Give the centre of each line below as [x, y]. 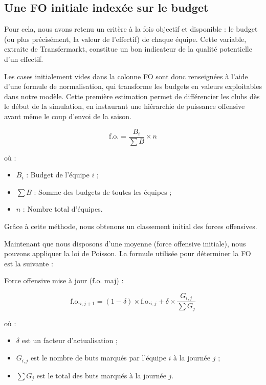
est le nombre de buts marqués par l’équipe [98, 358]
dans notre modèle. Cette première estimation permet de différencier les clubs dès [132, 96]
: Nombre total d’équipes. [63, 209]
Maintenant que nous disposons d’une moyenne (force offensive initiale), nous [125, 243]
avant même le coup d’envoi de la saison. [68, 116]
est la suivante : [29, 263]
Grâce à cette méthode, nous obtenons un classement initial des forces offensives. [131, 226]
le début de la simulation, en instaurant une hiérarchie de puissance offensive [125, 106]
